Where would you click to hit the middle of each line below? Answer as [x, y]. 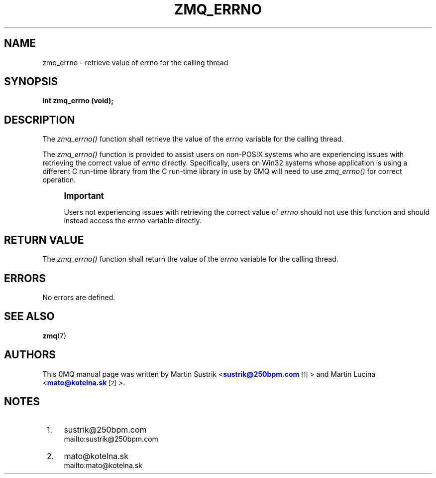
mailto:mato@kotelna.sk [103, 465]
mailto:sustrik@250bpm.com [111, 439]
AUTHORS [30, 355]
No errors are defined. [79, 297]
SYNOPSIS [31, 82]
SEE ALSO [29, 317]
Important [84, 196]
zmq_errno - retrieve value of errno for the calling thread [135, 62]
